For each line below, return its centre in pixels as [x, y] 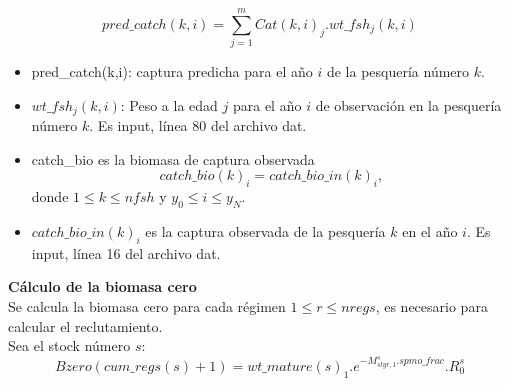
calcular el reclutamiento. [85, 325]
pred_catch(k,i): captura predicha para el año [172, 71]
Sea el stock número [69, 345]
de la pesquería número [398, 71]
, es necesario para [431, 305]
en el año [430, 230]
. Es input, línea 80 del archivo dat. [198, 125]
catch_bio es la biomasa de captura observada [173, 158]
